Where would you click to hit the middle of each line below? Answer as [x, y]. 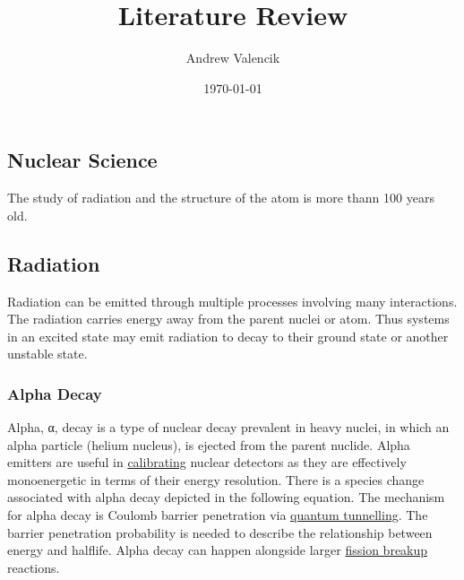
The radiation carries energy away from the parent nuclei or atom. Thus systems [228, 319]
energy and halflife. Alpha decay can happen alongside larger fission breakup [218, 550]
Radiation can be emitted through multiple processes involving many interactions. [232, 301]
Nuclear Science [82, 160]
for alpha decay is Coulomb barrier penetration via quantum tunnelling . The [218, 515]
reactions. [34, 567]
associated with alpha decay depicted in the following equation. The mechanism [226, 497]
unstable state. [47, 354]
